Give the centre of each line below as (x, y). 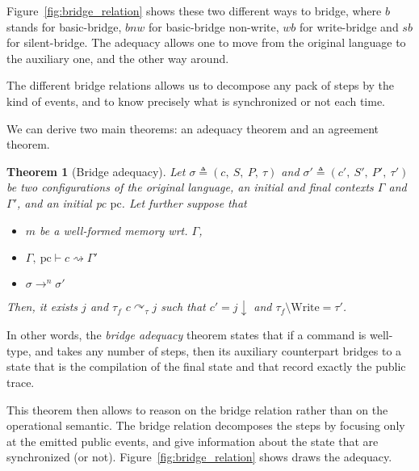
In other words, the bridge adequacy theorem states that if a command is (186, 335)
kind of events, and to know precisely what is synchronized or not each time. (196, 101)
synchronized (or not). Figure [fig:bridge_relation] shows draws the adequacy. (199, 457)
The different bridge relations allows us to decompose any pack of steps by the (201, 85)
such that (183, 307)
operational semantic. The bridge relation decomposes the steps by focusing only (206, 425)
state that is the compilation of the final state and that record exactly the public (206, 366)
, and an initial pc (61, 202)
